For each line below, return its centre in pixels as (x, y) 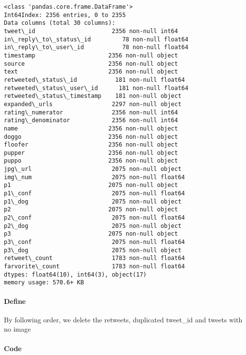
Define (15, 301)
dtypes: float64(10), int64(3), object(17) (75, 274)
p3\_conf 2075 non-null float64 (95, 242)
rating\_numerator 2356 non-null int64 (91, 112)
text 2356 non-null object (91, 72)
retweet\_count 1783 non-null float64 (95, 258)
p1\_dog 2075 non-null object (93, 201)
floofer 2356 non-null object (91, 145)
